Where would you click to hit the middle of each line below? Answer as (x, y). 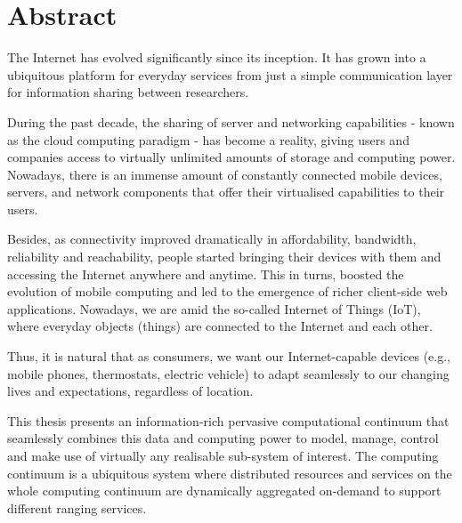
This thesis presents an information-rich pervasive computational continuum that (228, 420)
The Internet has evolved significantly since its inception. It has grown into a (217, 57)
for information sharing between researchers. (128, 92)
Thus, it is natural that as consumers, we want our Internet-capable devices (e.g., (229, 356)
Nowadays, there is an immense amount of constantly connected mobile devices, (225, 174)
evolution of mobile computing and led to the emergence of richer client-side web (227, 291)
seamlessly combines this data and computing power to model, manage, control (223, 438)
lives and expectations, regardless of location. (130, 391)
